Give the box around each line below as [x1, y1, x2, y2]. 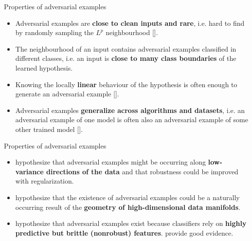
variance [15, 166, 44, 176]
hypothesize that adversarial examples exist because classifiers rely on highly [15, 218, 247, 228]
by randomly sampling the [15, 27, 94, 37]
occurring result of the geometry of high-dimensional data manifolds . [15, 202, 241, 212]
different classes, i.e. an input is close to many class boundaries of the [15, 53, 236, 63]
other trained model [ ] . [15, 124, 83, 134]
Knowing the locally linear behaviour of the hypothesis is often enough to [15, 79, 237, 89]
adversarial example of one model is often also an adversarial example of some [15, 114, 248, 125]
